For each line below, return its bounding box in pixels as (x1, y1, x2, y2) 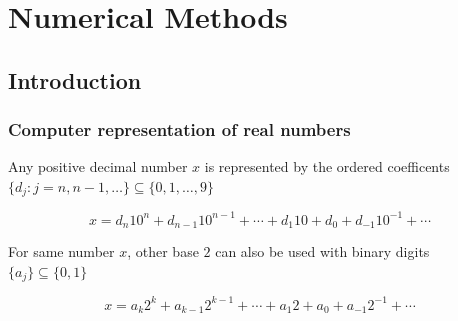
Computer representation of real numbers (8, 117, 351, 142)
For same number (8, 241, 115, 262)
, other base (127, 241, 199, 262)
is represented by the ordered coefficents (204, 156, 450, 177)
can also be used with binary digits (215, 241, 430, 262)
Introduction (8, 64, 142, 95)
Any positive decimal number (8, 156, 188, 177)
